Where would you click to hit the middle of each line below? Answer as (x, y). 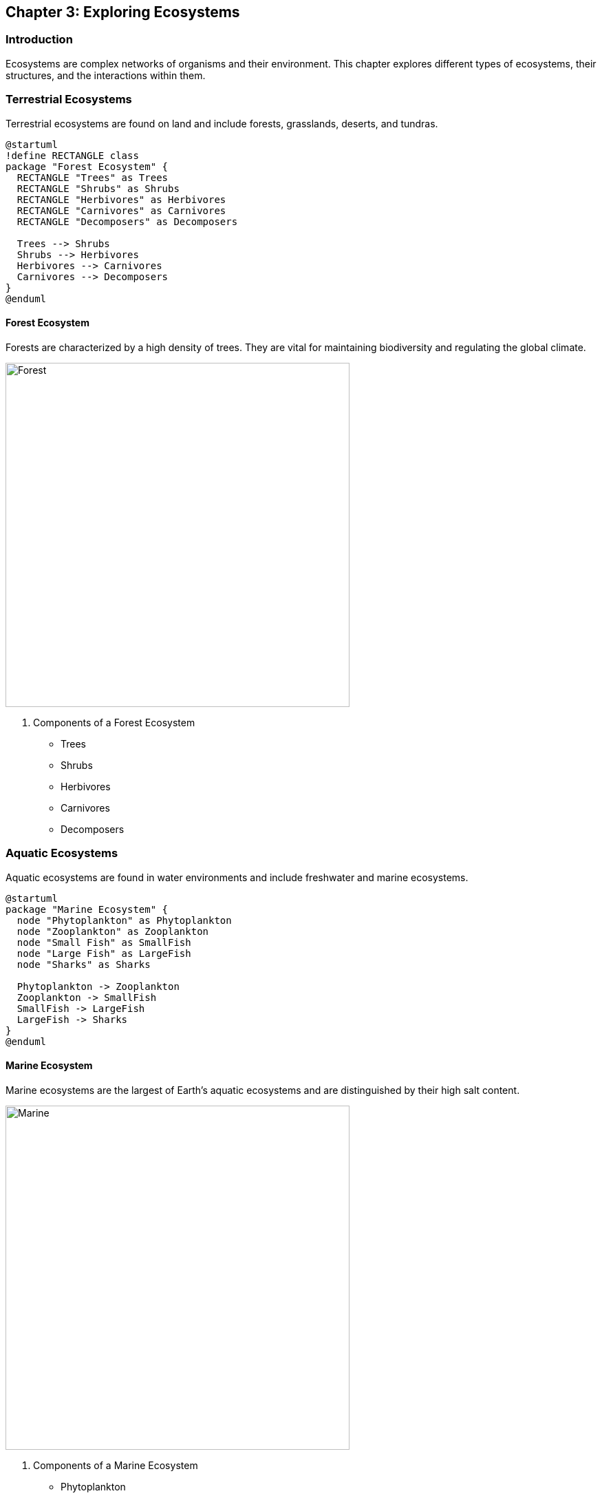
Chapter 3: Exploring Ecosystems (123, 12)
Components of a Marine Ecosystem (116, 1465)
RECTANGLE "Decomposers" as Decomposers (127, 221)
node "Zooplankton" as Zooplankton (113, 931)
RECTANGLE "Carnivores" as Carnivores (121, 210)
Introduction (39, 40)
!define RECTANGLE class (72, 155)
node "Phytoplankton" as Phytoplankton (124, 920)
